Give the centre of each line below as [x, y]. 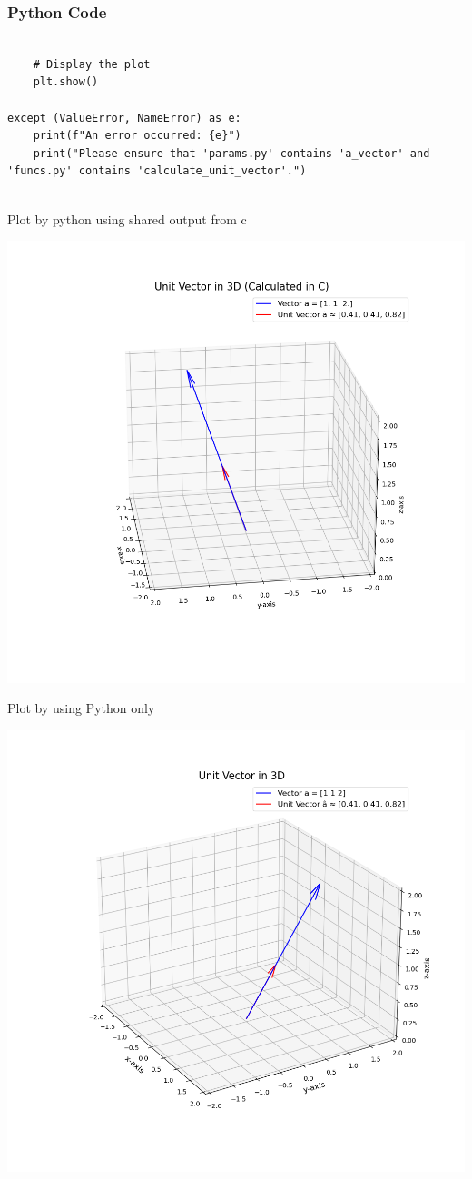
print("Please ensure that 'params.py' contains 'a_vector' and [231, 153]
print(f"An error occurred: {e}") [137, 136]
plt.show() [66, 82]
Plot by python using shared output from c [127, 218]
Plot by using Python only [81, 708]
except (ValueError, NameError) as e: [124, 118]
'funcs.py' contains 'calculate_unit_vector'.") [157, 171]
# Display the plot [92, 64]
